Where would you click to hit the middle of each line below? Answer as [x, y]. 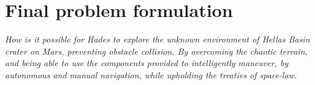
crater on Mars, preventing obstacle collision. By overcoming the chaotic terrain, [156, 51]
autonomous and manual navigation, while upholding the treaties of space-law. [151, 74]
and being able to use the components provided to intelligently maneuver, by [147, 63]
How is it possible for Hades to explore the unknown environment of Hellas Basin [157, 39]
